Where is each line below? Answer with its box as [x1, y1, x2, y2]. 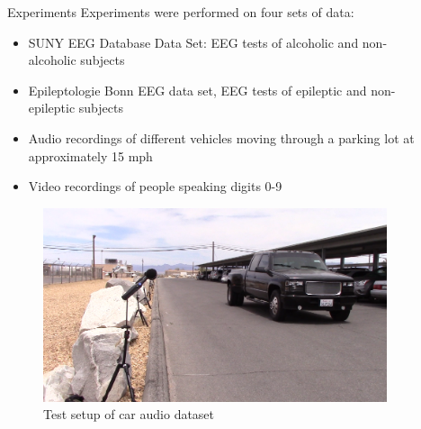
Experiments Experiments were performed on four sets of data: [7, 3, 354, 21]
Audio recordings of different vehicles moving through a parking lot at [28, 128, 415, 147]
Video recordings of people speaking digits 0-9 [28, 177, 282, 196]
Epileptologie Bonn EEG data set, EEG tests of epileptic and [28, 80, 367, 99]
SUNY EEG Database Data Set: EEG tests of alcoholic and [28, 32, 359, 51]
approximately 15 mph [28, 146, 153, 165]
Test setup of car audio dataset [43, 405, 215, 424]
